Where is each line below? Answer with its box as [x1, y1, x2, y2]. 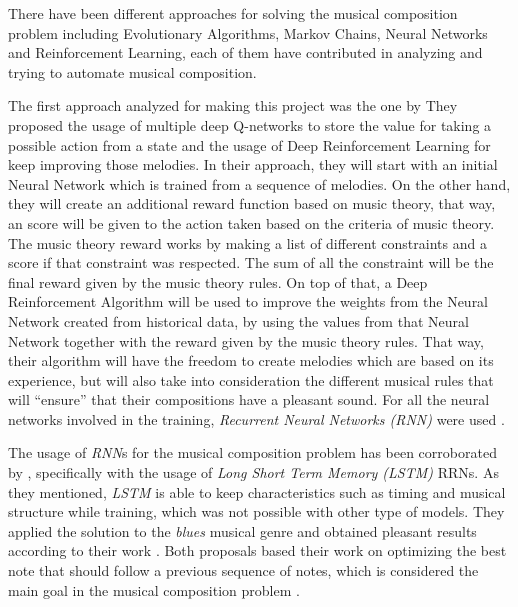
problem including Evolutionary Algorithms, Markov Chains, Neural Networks [8, 22, 488, 43]
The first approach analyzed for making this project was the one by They [8, 95, 458, 116]
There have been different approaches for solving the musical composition [8, 3, 458, 23]
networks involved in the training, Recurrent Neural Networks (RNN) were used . [8, 408, 505, 429]
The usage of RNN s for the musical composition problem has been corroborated [8, 442, 497, 463]
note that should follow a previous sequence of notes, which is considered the [8, 560, 479, 581]
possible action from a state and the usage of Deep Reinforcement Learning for [8, 134, 491, 155]
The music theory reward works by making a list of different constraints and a [8, 232, 487, 253]
